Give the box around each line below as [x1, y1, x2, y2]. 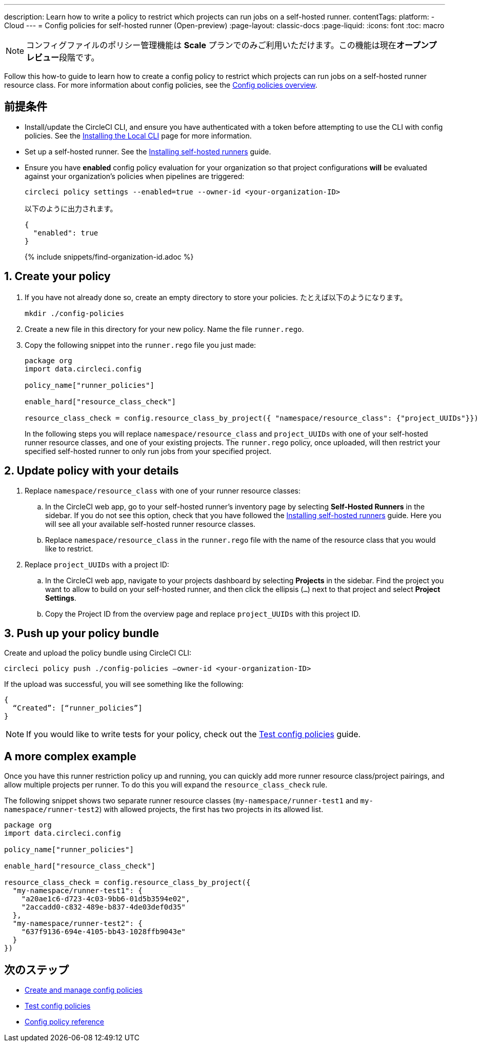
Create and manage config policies [25, 985, 143, 995]
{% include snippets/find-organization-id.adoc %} [25, 252, 194, 261]
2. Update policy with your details [4, 464, 179, 478]
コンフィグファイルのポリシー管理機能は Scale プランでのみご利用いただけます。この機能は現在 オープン [26, 40, 429, 50]
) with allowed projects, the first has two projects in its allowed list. [99, 805, 324, 814]
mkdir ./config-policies [25, 309, 124, 318]
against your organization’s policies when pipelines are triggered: [25, 171, 245, 181]
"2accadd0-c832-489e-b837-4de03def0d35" [21, 903, 186, 912]
